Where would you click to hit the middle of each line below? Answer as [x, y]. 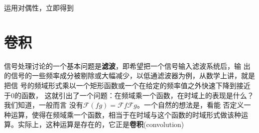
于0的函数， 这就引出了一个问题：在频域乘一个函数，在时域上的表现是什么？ [129, 95]
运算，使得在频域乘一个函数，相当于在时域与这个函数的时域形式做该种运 [129, 114]
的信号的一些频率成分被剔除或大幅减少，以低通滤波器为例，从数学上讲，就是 [129, 75]
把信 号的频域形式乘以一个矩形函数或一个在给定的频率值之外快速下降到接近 [127, 85]
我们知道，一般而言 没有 [44, 105]
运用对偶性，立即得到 [39, 7]
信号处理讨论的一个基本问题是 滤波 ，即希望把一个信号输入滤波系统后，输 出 [127, 66]
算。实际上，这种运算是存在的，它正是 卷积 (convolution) [94, 124]
